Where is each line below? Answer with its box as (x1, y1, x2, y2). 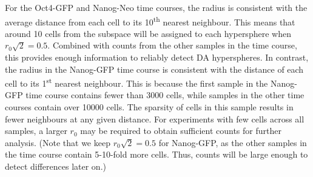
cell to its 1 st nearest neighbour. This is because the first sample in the (5, 75, 268, 89)
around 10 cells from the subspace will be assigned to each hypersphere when (5, 27, 291, 39)
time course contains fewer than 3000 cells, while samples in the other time (25, 88, 305, 101)
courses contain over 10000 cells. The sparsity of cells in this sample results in (5, 101, 294, 113)
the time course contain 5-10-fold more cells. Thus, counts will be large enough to (5, 148, 308, 161)
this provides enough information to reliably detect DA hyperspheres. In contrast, (5, 51, 309, 64)
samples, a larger (5, 124, 67, 137)
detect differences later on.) (5, 160, 106, 173)
